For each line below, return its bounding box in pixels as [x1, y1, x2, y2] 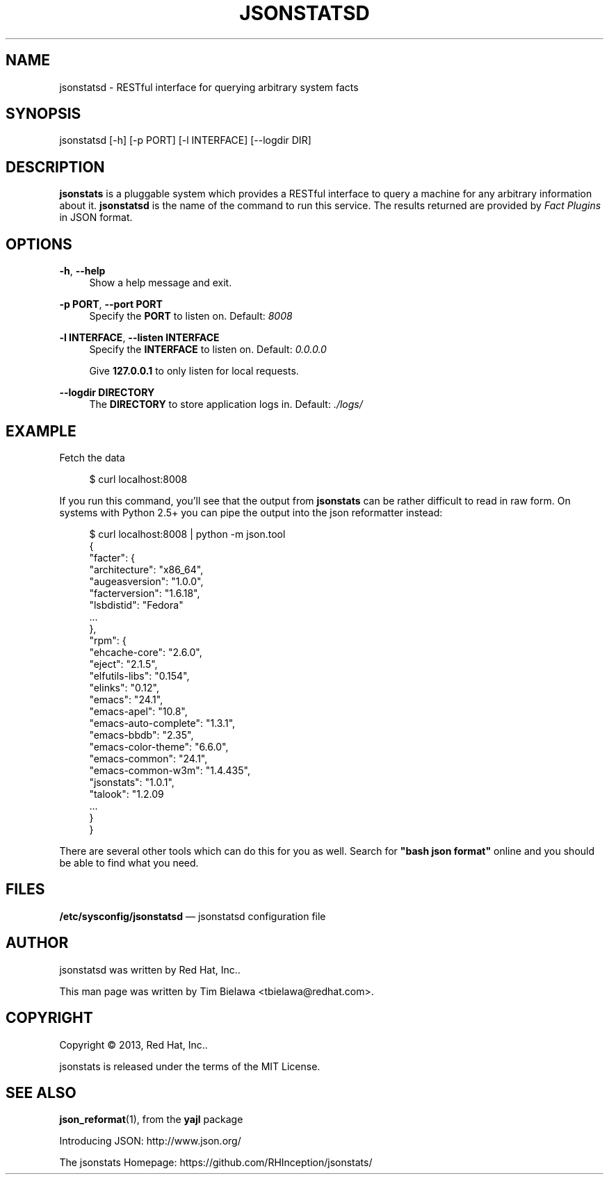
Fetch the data [59, 451, 125, 464]
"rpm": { [89, 634, 127, 646]
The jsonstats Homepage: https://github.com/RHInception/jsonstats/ [59, 1156, 373, 1169]
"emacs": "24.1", [89, 693, 163, 705]
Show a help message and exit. [89, 277, 232, 289]
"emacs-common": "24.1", [89, 752, 208, 764]
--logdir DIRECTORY [59, 386, 155, 399]
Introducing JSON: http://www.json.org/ [59, 1135, 241, 1147]
